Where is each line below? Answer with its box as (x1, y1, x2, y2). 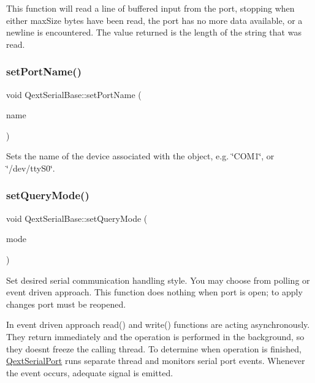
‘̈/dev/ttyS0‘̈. (6, 161, 55, 174)
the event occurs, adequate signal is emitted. (6, 366, 173, 379)
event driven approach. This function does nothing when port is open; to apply (6, 286, 303, 298)
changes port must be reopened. (6, 297, 126, 310)
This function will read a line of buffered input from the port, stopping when (6, 2, 295, 14)
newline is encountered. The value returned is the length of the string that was (6, 26, 302, 39)
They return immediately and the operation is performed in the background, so (6, 330, 305, 343)
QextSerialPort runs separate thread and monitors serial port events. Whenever (6, 354, 305, 367)
